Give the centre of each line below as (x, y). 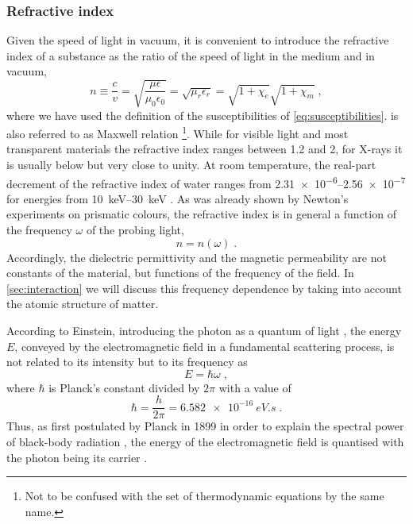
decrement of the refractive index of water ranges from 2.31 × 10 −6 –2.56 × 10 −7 (206, 182)
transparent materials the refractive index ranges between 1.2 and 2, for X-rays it (205, 149)
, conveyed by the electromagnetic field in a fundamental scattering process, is (205, 346)
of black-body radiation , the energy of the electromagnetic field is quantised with (205, 442)
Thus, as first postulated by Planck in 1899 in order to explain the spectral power (205, 426)
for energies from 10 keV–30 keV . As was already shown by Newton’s (178, 198)
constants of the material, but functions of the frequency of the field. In (180, 273)
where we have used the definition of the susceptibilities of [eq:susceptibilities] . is (203, 115)
